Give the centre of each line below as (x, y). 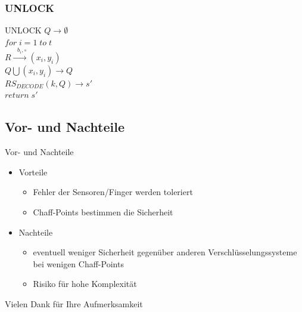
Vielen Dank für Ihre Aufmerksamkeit (74, 303)
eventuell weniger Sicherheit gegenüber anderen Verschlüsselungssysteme (165, 252)
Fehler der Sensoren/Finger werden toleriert (113, 192)
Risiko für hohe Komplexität (85, 284)
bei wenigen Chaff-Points (78, 263)
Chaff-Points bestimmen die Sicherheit (103, 212)
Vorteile (33, 172)
